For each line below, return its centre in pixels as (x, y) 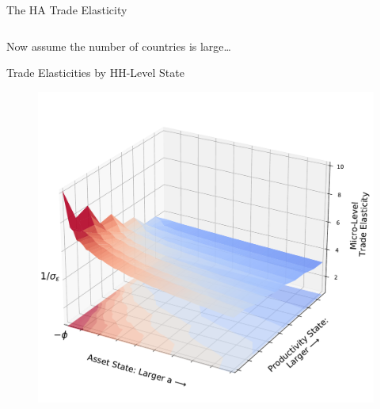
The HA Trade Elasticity (67, 10)
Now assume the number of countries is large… (119, 46)
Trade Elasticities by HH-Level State (95, 73)
